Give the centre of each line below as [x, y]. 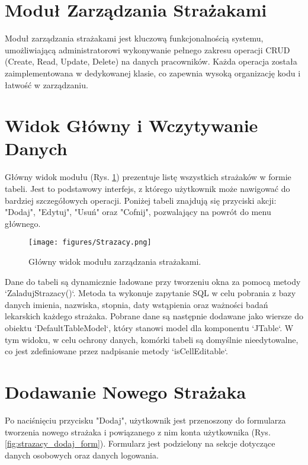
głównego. [23, 223]
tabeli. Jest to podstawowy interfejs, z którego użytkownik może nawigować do [147, 188]
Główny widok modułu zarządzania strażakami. [115, 262]
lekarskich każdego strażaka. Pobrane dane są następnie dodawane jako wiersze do [154, 316]
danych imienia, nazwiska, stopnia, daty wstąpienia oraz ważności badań [137, 304]
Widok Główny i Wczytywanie [131, 125]
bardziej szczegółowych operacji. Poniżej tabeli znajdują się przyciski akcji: [141, 200]
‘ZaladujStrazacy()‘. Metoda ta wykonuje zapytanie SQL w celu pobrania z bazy [150, 293]
